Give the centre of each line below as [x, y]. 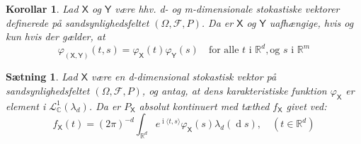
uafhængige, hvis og [311, 22]
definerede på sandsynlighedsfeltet [78, 22]
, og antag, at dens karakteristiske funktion [234, 90]
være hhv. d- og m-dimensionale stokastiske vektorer [227, 8]
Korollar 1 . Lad [42, 8]
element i [26, 106]
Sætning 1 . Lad [42, 77]
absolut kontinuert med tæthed [204, 106]
